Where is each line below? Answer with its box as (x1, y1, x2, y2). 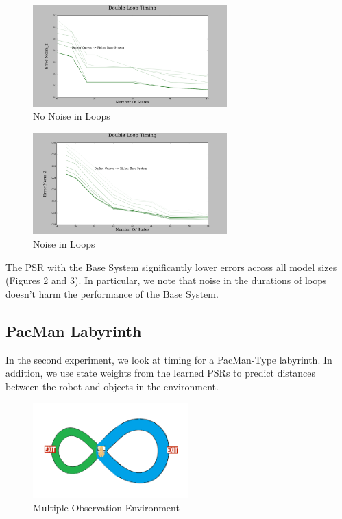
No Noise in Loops (33, 109, 110, 123)
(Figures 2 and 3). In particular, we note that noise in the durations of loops (5, 273, 327, 288)
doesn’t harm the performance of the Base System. (5, 286, 219, 301)
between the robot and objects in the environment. (5, 379, 219, 393)
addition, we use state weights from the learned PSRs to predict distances (5, 366, 316, 380)
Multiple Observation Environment (33, 500, 180, 514)
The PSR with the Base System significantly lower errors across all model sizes (5, 259, 337, 274)
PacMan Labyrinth (5, 320, 142, 341)
